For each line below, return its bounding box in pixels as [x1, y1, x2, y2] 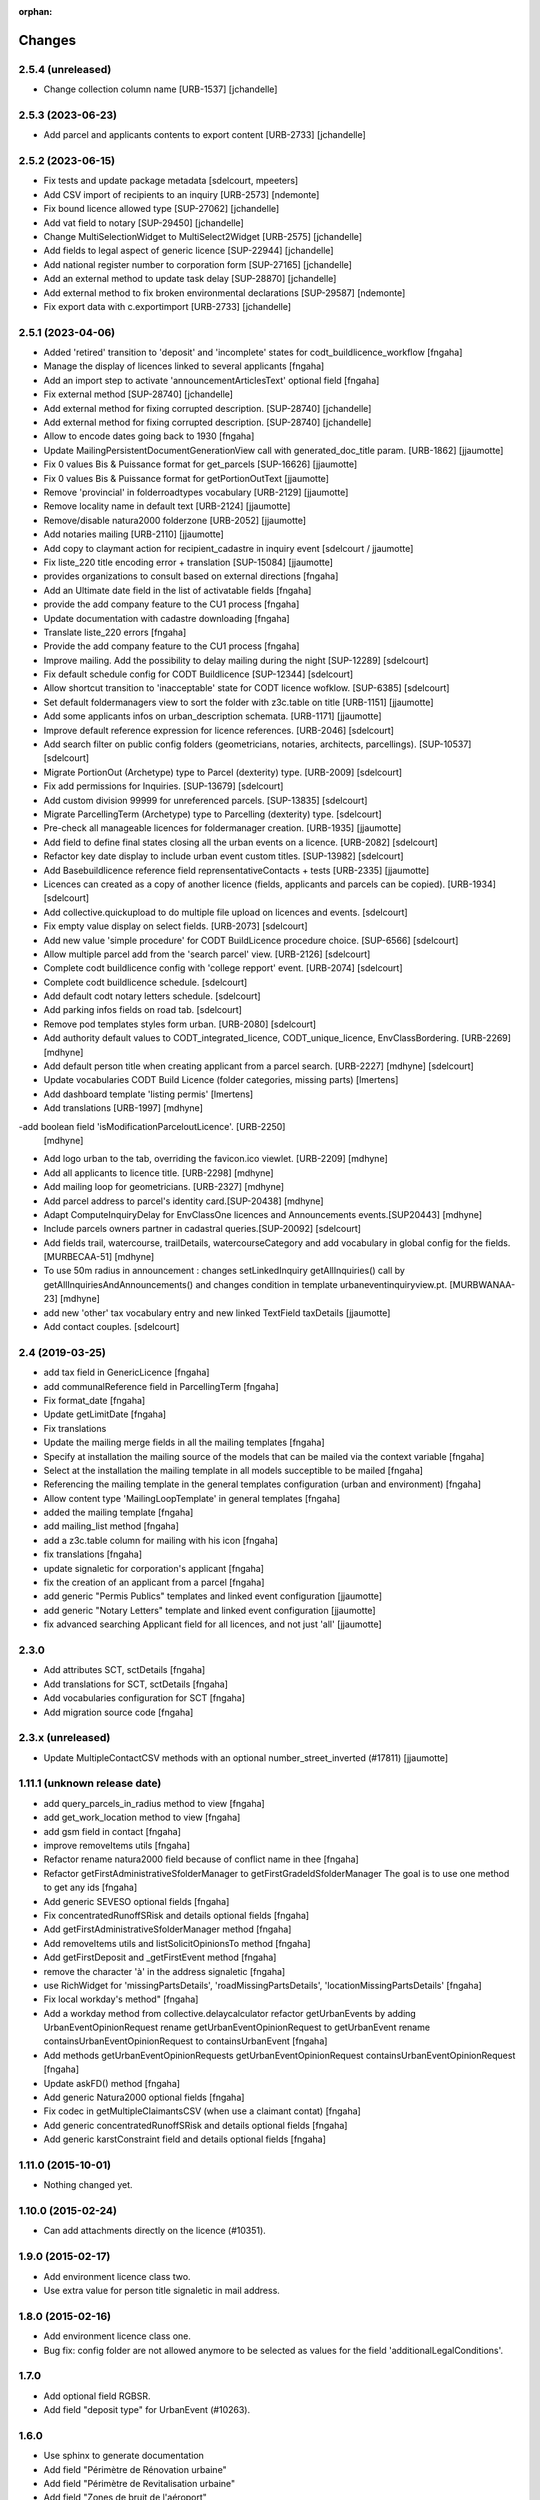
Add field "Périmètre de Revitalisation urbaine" [43, 2477, 236, 2489]
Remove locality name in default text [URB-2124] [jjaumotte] [43, 500, 291, 512]
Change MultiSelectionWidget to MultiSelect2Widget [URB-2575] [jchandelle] [43, 231, 363, 242]
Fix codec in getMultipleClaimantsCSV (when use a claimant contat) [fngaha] [43, 2105, 362, 2117]
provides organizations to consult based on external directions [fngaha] [43, 570, 339, 582]
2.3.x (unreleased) [18, 1731, 111, 1745]
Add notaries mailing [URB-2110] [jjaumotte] [43, 528, 224, 540]
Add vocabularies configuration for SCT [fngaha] [43, 1692, 245, 1704]
